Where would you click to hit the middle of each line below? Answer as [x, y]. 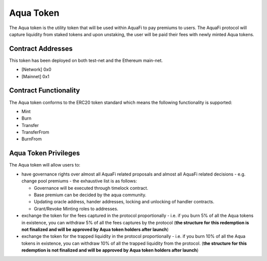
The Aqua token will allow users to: [45, 165]
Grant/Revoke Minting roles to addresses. [76, 209]
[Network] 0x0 [36, 70]
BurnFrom [32, 139]
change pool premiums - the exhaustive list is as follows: [79, 181]
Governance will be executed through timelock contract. [91, 188]
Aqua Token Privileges [44, 153]
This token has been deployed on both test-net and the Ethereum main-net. [86, 60]
